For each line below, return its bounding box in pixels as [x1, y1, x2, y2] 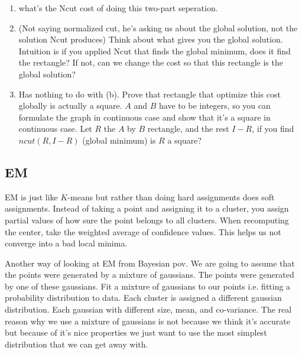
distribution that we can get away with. [5, 337, 148, 350]
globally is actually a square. [18, 99, 122, 112]
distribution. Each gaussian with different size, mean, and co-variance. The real [5, 303, 292, 316]
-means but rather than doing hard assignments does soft [67, 190, 275, 203]
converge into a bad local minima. [5, 237, 128, 249]
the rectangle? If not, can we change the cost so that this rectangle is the [18, 56, 283, 69]
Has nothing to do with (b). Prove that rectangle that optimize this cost [18, 87, 281, 100]
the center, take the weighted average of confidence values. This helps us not [5, 225, 281, 238]
